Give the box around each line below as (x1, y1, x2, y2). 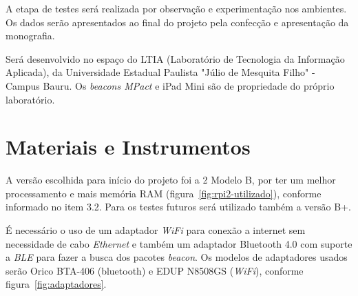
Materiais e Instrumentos (6, 132, 251, 161)
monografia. (6, 28, 55, 43)
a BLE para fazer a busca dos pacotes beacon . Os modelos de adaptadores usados (6, 250, 348, 264)
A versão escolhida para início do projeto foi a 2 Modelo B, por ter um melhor (6, 172, 336, 187)
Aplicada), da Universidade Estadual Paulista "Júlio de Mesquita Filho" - (6, 65, 315, 79)
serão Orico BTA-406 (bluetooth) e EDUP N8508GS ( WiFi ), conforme (6, 263, 304, 277)
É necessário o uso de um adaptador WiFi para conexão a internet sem (6, 223, 306, 237)
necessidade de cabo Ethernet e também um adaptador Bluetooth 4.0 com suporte (6, 236, 352, 250)
